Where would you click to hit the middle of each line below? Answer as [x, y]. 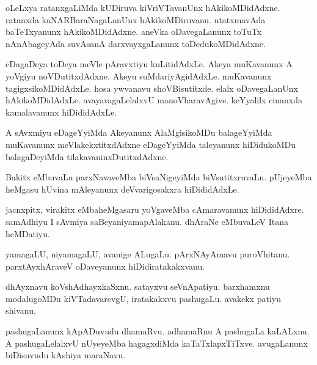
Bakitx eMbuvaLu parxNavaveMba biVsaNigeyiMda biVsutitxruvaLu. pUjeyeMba [159, 177]
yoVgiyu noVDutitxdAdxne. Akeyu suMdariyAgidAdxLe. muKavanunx [139, 76]
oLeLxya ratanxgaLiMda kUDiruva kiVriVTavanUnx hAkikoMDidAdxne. [143, 7]
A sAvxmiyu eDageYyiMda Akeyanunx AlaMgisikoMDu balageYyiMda [139, 132]
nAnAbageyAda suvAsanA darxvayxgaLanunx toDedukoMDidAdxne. [136, 43]
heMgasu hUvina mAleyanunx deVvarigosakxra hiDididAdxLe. [122, 189]
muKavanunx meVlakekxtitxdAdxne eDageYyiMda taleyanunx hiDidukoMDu [151, 144]
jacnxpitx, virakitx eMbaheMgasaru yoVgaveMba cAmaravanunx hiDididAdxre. [155, 209]
